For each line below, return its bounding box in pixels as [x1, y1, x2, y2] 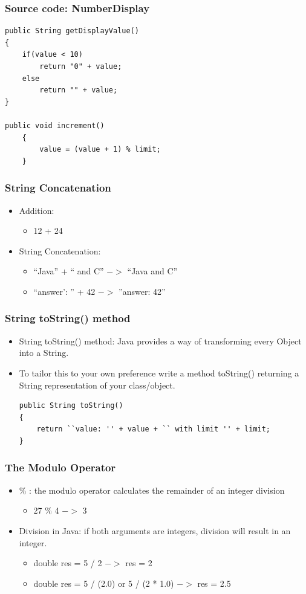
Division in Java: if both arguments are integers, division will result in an [19, 524, 291, 537]
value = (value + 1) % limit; [39, 145, 161, 154]
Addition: [19, 204, 54, 216]
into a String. [19, 346, 69, 359]
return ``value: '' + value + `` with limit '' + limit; [36, 425, 271, 434]
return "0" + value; [39, 62, 122, 71]
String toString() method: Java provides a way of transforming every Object [19, 334, 302, 347]
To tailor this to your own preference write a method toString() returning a [19, 366, 299, 379]
